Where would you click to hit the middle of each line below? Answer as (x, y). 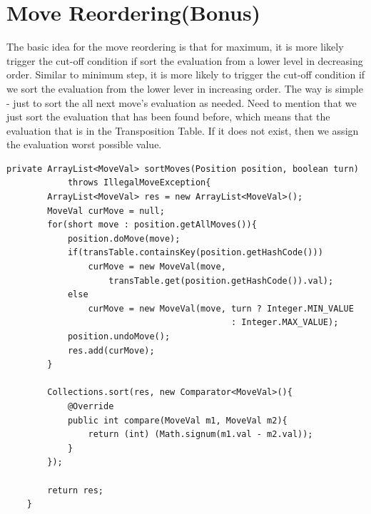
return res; (76, 490)
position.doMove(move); (124, 238)
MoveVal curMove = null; (106, 211)
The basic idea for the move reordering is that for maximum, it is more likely (175, 47)
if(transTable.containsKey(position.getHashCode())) (195, 253)
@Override (91, 406)
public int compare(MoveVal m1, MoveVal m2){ (177, 420)
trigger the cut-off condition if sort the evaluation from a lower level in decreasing (185, 60)
